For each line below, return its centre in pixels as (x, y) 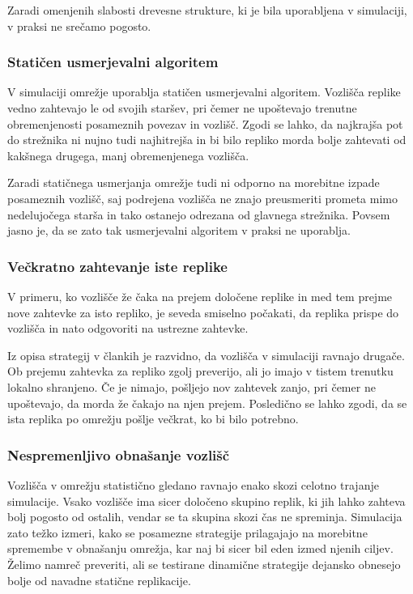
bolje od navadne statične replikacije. (99, 580)
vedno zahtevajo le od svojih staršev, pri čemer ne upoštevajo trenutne (182, 108)
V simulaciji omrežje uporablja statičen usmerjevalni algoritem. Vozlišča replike (204, 92)
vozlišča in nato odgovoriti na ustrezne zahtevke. (128, 328)
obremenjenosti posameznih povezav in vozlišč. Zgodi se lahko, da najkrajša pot (205, 123)
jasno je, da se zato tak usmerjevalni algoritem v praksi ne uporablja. (179, 230)
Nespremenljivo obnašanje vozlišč (119, 454)
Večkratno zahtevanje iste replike (117, 266)
